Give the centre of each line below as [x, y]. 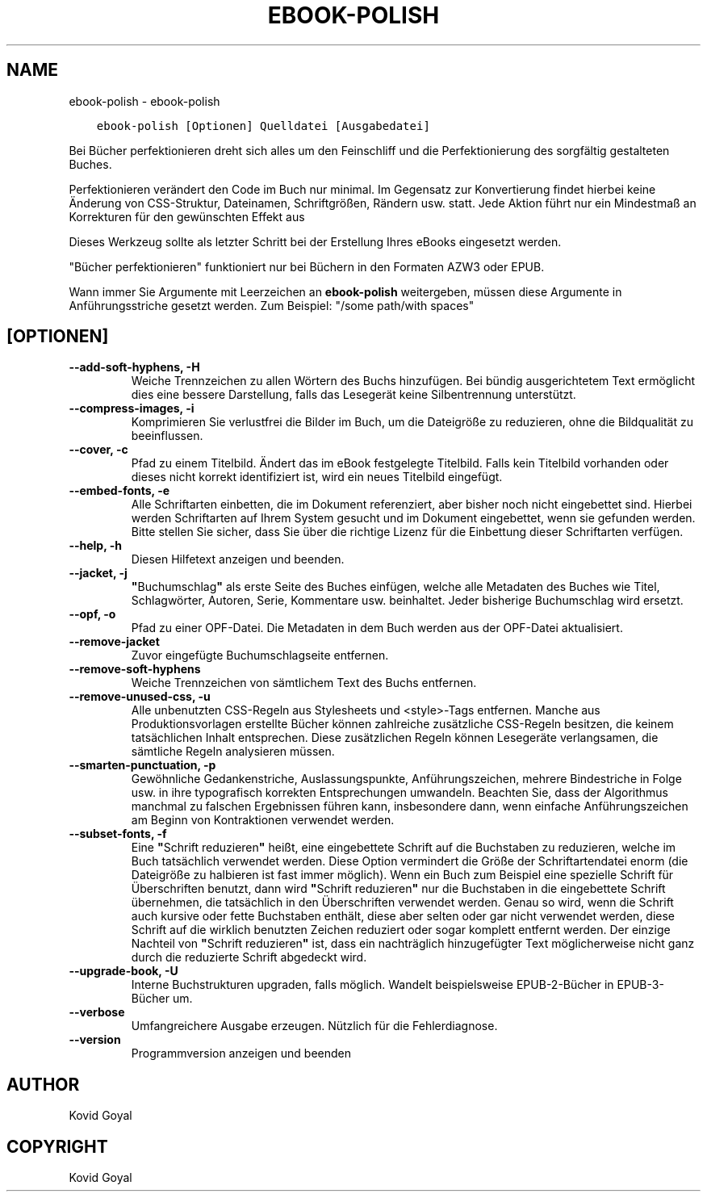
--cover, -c [98, 450]
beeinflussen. [167, 436]
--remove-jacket [114, 642]
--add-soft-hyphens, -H [134, 367]
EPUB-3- [640, 985]
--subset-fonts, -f [118, 834]
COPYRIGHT [57, 1146]
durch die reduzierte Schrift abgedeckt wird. [249, 957]
